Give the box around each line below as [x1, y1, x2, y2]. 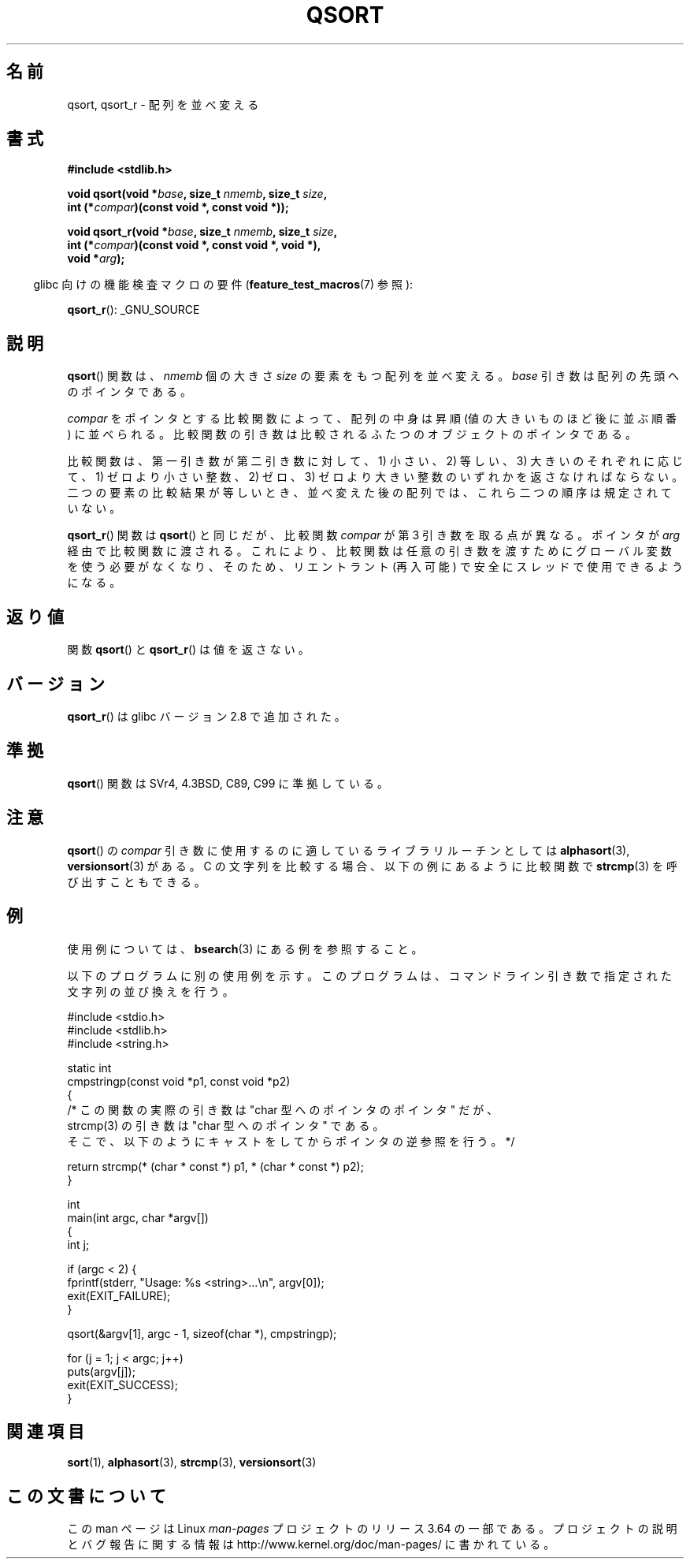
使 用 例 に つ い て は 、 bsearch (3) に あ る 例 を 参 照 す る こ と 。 [67, 941, 423, 956]
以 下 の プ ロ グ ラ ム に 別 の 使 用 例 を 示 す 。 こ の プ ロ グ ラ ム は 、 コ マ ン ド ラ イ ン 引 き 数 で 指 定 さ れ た [67, 968, 672, 982]
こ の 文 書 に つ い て [6, 1485, 166, 1506]
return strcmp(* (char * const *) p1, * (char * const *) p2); [67, 1159, 364, 1173]
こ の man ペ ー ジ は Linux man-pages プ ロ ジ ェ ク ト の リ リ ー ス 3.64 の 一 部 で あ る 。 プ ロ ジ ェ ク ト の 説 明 [67, 1522, 677, 1536]
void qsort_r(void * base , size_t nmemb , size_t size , [67, 225, 338, 239]
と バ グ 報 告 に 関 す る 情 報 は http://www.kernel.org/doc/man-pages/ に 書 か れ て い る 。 [67, 1537, 555, 1552]
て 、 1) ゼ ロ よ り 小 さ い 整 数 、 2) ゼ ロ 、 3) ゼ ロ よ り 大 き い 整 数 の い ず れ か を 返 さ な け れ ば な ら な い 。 [67, 470, 683, 484]
